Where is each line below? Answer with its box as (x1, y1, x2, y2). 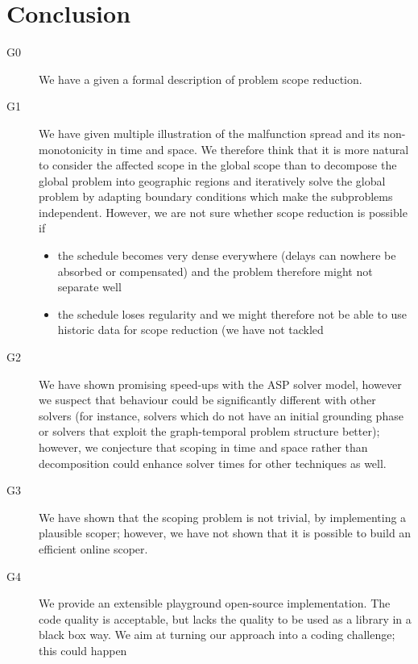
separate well (57, 278, 122, 295)
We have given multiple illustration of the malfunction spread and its (39, 124, 380, 141)
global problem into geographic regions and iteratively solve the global (39, 172, 386, 189)
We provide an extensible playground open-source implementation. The (39, 595, 391, 612)
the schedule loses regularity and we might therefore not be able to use (57, 305, 408, 322)
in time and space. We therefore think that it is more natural (106, 140, 409, 157)
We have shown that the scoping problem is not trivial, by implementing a (39, 508, 407, 525)
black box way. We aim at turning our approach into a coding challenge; (39, 626, 395, 643)
